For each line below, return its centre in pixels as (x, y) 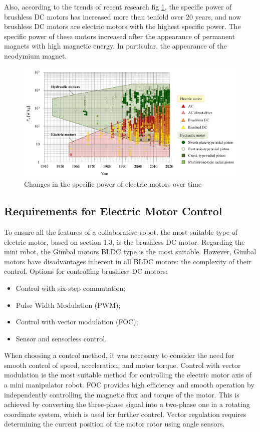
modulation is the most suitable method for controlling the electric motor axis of (128, 375)
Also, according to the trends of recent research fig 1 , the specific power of (118, 7)
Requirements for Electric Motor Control (113, 211)
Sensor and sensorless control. (61, 338)
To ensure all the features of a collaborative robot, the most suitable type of (121, 232)
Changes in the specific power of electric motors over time (113, 184)
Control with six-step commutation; (71, 288)
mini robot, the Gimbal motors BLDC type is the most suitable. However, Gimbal (130, 252)
